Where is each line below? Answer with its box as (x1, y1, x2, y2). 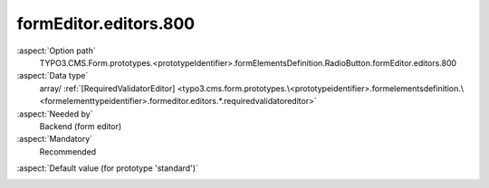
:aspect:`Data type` (16, 70, 89, 81)
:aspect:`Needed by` (16, 108, 93, 119)
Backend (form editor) (39, 120, 122, 131)
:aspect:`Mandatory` (16, 134, 93, 145)
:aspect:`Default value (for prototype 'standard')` (16, 163, 199, 174)
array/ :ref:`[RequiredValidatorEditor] (39, 82, 176, 94)
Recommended (39, 146, 97, 157)
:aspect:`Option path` (16, 45, 96, 56)
